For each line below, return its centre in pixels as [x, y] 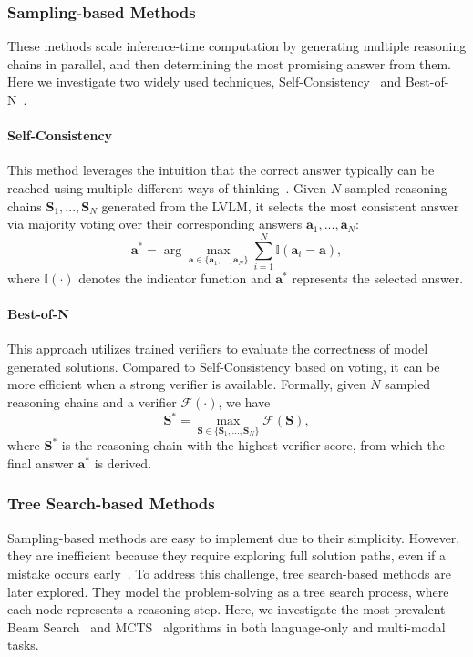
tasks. [23, 645]
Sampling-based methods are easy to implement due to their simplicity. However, [234, 537]
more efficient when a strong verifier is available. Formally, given [187, 384]
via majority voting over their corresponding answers [155, 224]
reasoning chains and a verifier [92, 402]
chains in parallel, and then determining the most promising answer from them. [230, 63]
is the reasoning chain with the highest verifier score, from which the [253, 445]
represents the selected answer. [378, 277]
